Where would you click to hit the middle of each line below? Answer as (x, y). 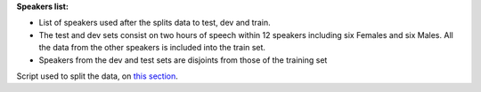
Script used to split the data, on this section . (97, 76)
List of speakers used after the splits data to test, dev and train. (155, 23)
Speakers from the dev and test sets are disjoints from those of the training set (183, 60)
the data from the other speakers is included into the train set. (152, 48)
